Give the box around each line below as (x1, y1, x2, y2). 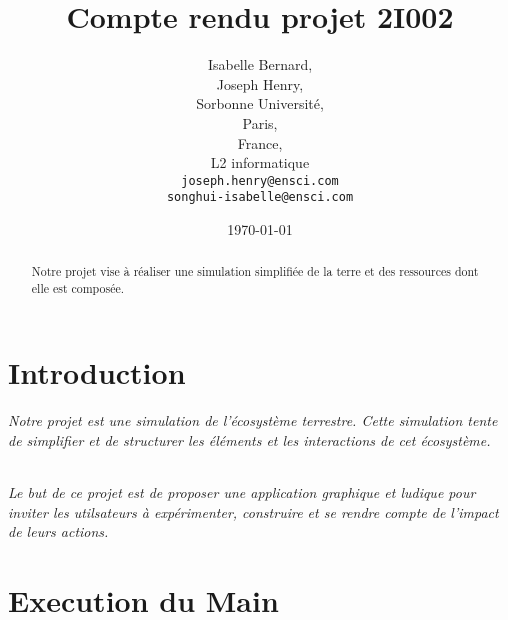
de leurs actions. (8, 521, 109, 542)
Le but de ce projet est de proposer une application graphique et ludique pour (8, 482, 476, 503)
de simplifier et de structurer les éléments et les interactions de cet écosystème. (8, 430, 491, 451)
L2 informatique (210, 152, 310, 173)
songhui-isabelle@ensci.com (166, 190, 354, 205)
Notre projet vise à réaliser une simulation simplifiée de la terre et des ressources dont (31, 263, 479, 280)
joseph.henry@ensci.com (181, 173, 339, 188)
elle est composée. (31, 280, 125, 297)
